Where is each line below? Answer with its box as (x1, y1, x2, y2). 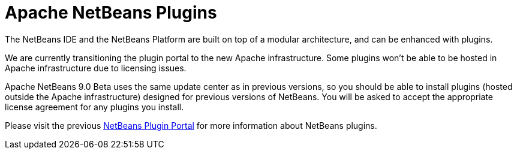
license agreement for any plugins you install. (5, 101, 184, 112)
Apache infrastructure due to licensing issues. (5, 62, 187, 73)
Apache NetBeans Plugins (5, 2, 217, 23)
